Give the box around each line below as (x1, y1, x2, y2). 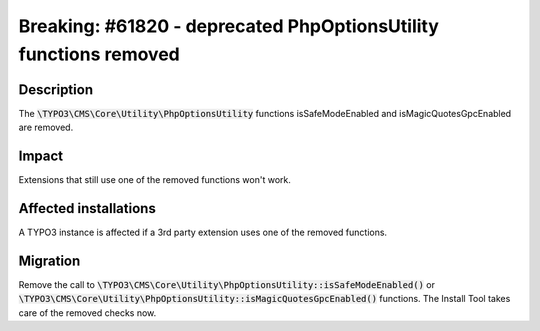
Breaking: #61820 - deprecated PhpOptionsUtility (18, 15, 440, 37)
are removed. (18, 121, 74, 134)
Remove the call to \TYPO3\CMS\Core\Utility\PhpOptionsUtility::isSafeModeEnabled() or (18, 278, 435, 290)
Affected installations (18, 200, 157, 217)
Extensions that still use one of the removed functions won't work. (18, 174, 292, 186)
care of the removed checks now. (18, 306, 157, 319)
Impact (18, 148, 64, 165)
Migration (18, 252, 81, 269)
